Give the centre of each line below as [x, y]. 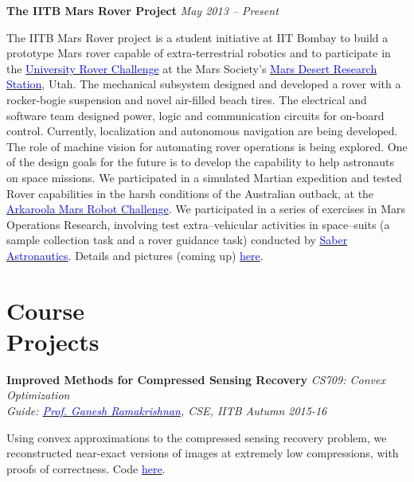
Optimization [38, 395]
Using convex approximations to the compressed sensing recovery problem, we [197, 437]
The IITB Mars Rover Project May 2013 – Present [143, 10]
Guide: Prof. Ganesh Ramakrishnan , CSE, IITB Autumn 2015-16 [167, 410]
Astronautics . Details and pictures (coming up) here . [135, 255]
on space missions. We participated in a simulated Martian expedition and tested [204, 177]
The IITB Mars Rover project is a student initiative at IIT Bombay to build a [197, 37]
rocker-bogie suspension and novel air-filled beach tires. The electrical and [187, 99]
